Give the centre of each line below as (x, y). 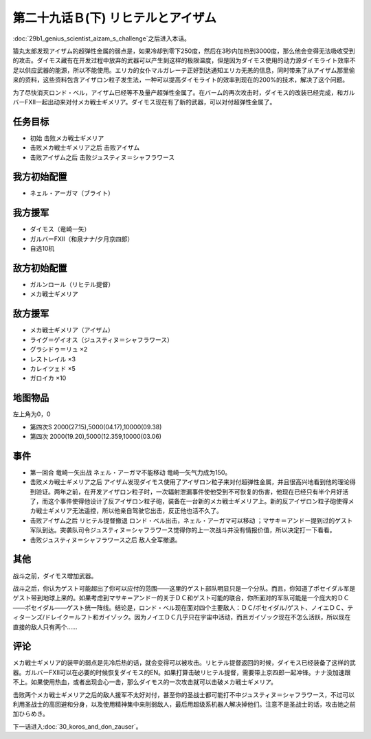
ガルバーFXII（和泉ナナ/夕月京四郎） (82, 239)
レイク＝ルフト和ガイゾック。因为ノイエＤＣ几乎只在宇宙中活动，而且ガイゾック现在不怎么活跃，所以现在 (201, 617)
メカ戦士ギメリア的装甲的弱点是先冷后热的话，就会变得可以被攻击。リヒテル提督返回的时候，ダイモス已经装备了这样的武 (184, 663)
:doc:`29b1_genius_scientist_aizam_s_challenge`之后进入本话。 (101, 38)
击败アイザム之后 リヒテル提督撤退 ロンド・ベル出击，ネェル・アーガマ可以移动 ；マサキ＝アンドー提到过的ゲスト (191, 520)
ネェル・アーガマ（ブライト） (72, 193)
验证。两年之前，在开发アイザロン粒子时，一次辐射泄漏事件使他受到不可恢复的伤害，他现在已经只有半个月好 (189, 492)
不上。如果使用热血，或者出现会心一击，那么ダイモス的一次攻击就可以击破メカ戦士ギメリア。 (145, 682)
